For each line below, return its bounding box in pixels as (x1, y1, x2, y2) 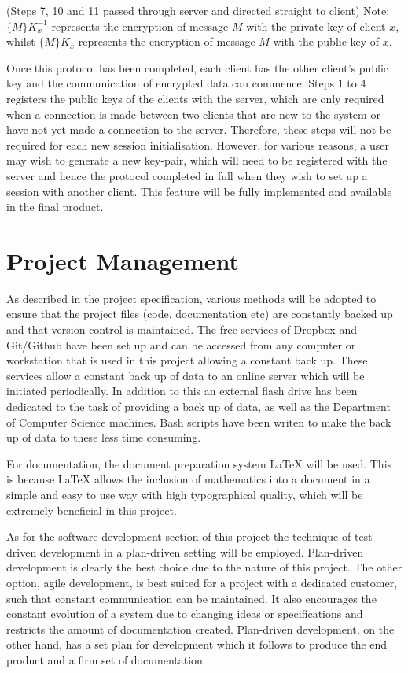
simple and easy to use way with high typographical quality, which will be (6, 486, 363, 502)
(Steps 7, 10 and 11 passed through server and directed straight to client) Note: (6, 2, 390, 18)
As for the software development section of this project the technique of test (6, 528, 373, 545)
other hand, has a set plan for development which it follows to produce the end (6, 636, 388, 653)
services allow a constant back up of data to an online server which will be (6, 367, 365, 383)
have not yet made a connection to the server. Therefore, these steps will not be (6, 121, 391, 138)
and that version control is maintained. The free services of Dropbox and (6, 321, 357, 338)
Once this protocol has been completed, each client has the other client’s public (6, 59, 389, 76)
